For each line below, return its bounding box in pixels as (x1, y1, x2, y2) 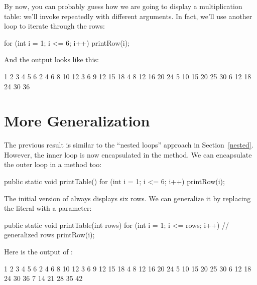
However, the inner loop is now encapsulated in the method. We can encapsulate (4, 149, 252, 160)
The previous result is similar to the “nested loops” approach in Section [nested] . (4, 139, 253, 150)
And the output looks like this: (4, 54, 99, 65)
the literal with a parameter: (4, 203, 92, 213)
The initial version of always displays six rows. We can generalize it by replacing (4, 193, 251, 203)
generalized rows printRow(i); (4, 229, 95, 240)
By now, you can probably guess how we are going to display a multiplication (4, 1, 242, 11)
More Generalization (4, 110, 150, 131)
